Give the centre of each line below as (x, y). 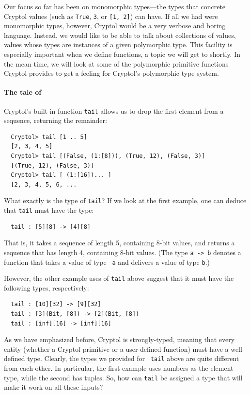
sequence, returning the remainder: (55, 120)
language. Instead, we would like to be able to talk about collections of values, (120, 35)
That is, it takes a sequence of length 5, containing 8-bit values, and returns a (119, 243)
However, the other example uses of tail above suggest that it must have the (119, 278)
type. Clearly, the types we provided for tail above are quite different (133, 358)
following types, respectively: (47, 287)
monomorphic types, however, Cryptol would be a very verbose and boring (115, 26)
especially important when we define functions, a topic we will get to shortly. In (122, 54)
